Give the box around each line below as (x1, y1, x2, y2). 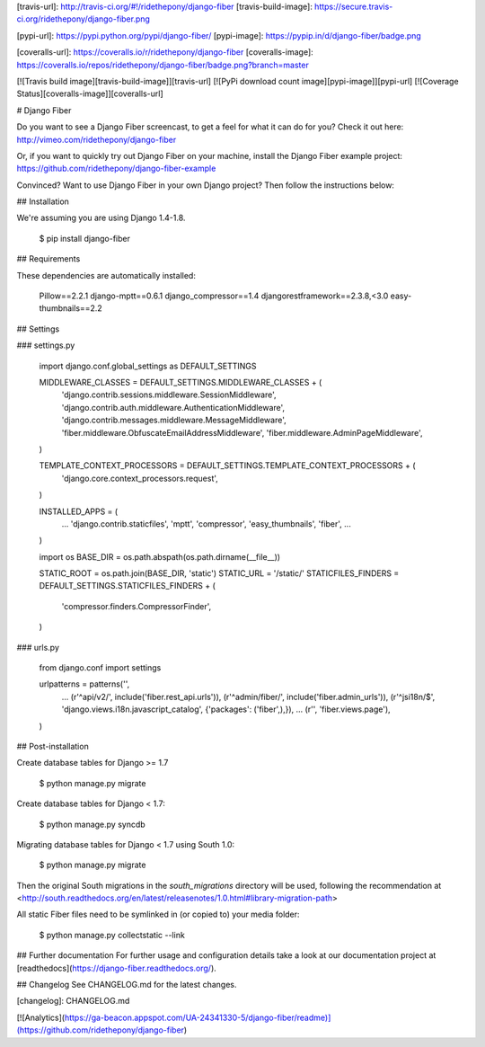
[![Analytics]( (16, 1012, 66, 1023)
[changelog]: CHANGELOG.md (16, 996, 130, 1007)
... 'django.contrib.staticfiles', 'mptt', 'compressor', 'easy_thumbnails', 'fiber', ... (61, 518, 352, 529)
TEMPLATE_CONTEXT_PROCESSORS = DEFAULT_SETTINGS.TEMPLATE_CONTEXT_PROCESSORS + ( (39, 460, 417, 471)
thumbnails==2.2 (39, 303, 102, 314)
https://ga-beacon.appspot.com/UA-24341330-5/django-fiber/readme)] (64, 1012, 331, 1023)
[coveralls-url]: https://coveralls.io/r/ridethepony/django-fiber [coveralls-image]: (16, 47, 313, 58)
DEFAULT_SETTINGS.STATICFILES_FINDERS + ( (39, 581, 216, 591)
